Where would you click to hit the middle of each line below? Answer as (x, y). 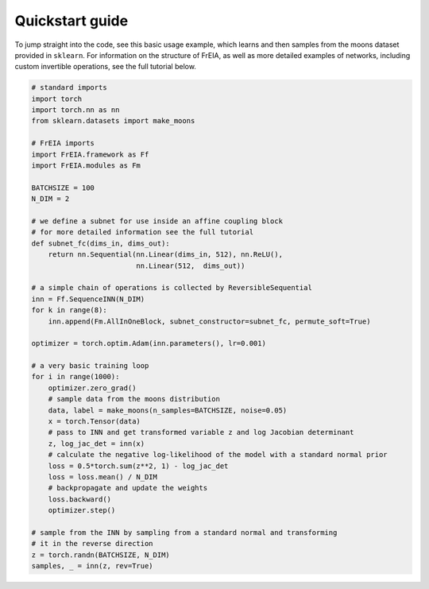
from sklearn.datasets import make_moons (113, 121)
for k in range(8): (69, 310)
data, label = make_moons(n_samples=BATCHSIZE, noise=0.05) (168, 410)
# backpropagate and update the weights (128, 488)
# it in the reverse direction (93, 544)
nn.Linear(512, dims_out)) (191, 265)
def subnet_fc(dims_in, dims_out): (100, 243)
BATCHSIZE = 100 (63, 188)
